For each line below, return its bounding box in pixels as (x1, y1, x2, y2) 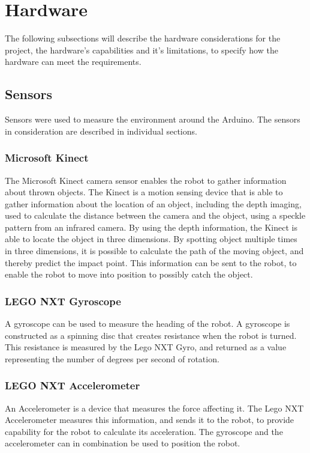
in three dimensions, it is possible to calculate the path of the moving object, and (5, 245, 304, 257)
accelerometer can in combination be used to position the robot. (5, 437, 240, 449)
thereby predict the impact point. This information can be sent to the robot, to (5, 256, 297, 269)
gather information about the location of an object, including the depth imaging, (5, 197, 302, 210)
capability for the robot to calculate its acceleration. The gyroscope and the (5, 425, 283, 437)
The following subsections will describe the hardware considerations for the (5, 32, 281, 44)
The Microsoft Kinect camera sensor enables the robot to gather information (5, 174, 287, 186)
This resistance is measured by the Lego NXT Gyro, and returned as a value (5, 341, 287, 353)
